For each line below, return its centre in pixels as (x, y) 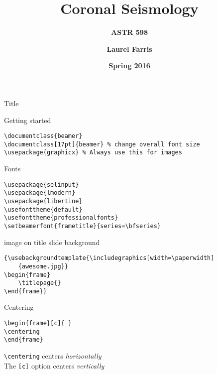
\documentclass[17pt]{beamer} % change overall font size (102, 144)
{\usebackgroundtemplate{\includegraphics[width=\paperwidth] (109, 258)
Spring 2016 (129, 65)
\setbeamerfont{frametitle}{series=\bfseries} (82, 226)
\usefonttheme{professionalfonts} (61, 218)
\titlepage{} (40, 283)
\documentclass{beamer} (43, 136)
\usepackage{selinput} (42, 185)
